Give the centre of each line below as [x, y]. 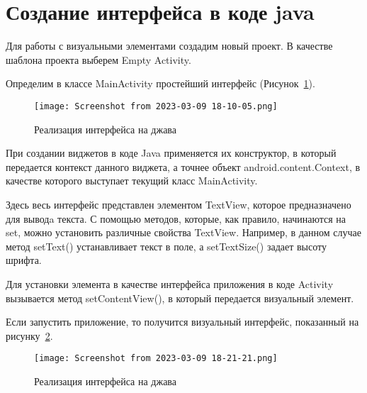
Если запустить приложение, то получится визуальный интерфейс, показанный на [182, 322]
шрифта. [24, 260]
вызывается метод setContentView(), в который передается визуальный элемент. [180, 298]
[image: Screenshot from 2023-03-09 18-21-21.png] [156, 359]
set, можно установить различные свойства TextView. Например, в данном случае [183, 232]
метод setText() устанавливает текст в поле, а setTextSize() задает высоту [166, 246]
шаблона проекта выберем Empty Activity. [98, 59]
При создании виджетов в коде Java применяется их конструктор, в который [171, 153]
